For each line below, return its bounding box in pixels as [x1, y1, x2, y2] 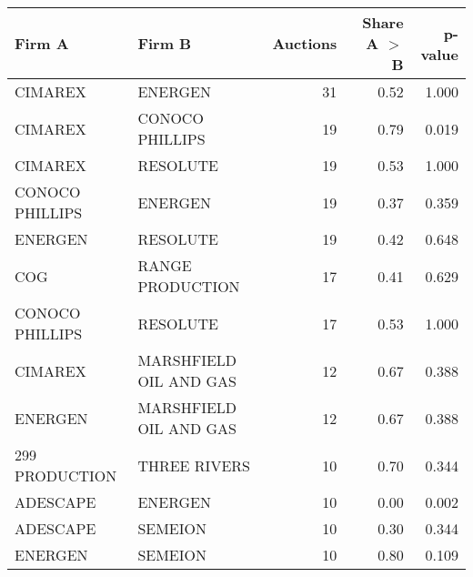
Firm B [137, 33, 192, 54]
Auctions [272, 33, 337, 54]
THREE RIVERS [137, 454, 250, 476]
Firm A [15, 33, 69, 54]
